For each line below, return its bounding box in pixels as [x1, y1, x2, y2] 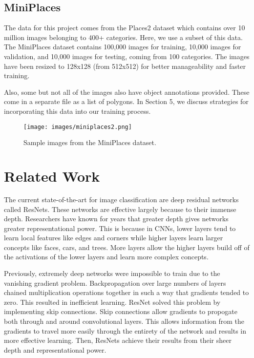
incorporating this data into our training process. [4, 105, 151, 116]
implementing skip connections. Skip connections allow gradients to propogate [4, 306, 237, 316]
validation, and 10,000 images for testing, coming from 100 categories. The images [4, 51, 250, 61]
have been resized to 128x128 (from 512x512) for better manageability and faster [4, 61, 246, 71]
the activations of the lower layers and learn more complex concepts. [4, 252, 209, 262]
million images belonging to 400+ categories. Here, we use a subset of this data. [4, 32, 243, 42]
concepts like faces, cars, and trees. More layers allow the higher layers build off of [4, 242, 250, 252]
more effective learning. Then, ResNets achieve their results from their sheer [4, 335, 232, 345]
